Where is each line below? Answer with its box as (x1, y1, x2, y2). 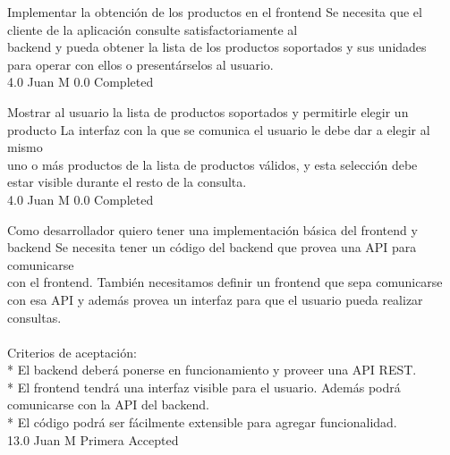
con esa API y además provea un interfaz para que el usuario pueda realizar (7, 290, 423, 308)
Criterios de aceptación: (7, 342, 137, 361)
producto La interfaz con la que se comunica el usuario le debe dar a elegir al (7, 120, 430, 139)
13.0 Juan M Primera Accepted (7, 430, 179, 449)
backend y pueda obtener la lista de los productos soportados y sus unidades (7, 38, 427, 56)
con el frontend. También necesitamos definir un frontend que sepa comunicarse (7, 273, 443, 291)
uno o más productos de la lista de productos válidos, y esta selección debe (7, 155, 418, 173)
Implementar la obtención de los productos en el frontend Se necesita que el (7, 3, 422, 21)
